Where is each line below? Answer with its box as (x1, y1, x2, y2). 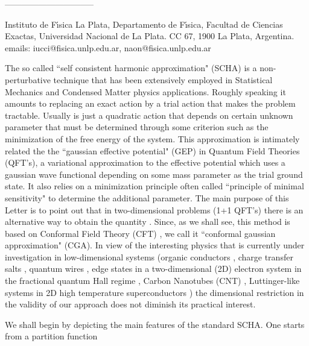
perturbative (5, 73, 51, 86)
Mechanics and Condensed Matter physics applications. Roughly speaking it (5, 85, 286, 98)
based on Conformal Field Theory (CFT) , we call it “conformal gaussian (5, 227, 276, 239)
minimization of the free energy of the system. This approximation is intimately (5, 132, 300, 145)
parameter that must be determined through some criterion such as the (5, 121, 269, 133)
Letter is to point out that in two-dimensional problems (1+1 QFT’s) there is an (5, 203, 304, 216)
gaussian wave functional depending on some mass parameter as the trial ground (5, 168, 303, 180)
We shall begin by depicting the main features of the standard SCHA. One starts (5, 318, 305, 330)
